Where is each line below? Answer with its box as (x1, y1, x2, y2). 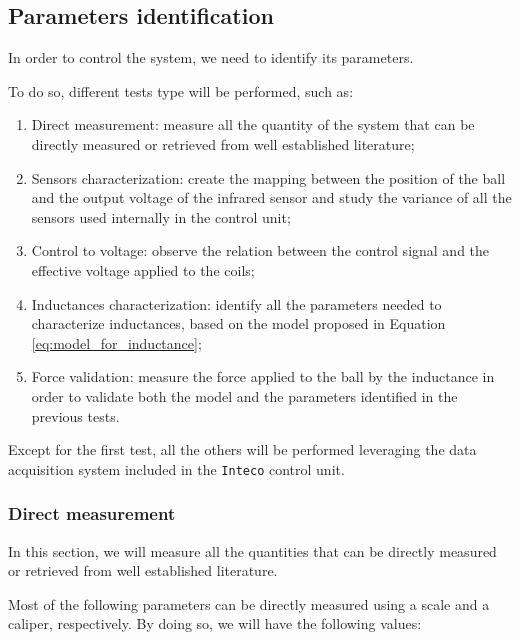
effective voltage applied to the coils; (31, 259, 255, 280)
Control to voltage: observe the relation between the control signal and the (31, 240, 490, 261)
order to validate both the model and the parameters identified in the (31, 385, 458, 406)
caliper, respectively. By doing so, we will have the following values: (8, 613, 422, 634)
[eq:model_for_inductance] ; (31, 332, 202, 353)
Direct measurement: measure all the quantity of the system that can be (31, 114, 475, 135)
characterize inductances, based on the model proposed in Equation (31, 313, 446, 334)
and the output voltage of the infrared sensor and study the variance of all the (31, 187, 512, 208)
